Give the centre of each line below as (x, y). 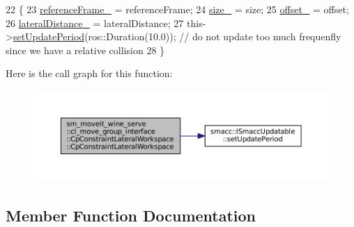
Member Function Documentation (131, 215)
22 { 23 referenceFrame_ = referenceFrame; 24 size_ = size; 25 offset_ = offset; (177, 9)
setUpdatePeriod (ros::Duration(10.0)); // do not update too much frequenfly (177, 36)
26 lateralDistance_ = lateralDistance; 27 (95, 23)
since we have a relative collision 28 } (85, 50)
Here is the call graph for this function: (89, 73)
